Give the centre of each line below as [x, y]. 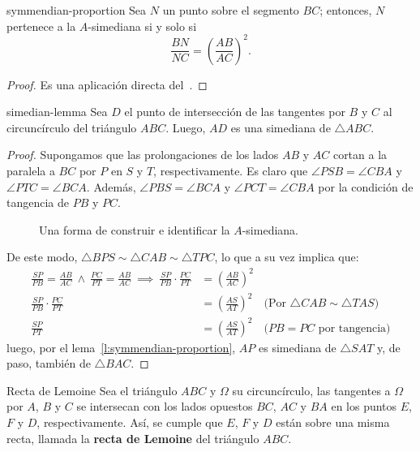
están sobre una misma [333, 422]
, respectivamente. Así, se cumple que [130, 422]
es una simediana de [281, 127]
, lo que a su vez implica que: [287, 257]
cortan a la [360, 155]
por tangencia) [354, 328]
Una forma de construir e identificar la [135, 229]
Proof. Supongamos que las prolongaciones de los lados [143, 155]
